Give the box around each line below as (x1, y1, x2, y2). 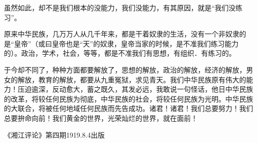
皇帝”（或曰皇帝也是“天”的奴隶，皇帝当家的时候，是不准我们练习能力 (14, 38, 239, 48)
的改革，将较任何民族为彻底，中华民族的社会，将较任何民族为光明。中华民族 (4, 93, 253, 104)
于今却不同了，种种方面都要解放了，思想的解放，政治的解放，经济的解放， (4, 64, 246, 74)
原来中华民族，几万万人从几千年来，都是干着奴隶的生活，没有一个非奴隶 (4, 29, 239, 39)
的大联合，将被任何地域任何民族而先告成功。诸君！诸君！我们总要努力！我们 (4, 103, 253, 113)
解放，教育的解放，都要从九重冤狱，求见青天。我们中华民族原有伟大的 (17, 74, 246, 84)
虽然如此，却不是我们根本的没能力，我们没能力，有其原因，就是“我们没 (4, 2, 236, 12)
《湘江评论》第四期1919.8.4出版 (4, 129, 105, 140)
